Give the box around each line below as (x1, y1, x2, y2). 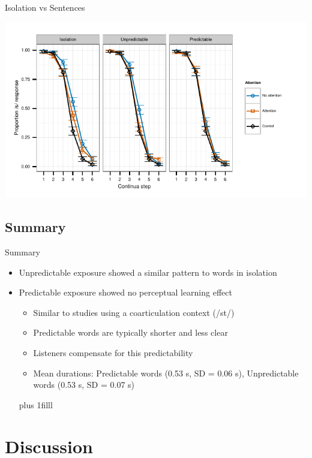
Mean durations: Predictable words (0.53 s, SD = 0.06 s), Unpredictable (33, 366, 299, 379)
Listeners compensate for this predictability (33, 346, 193, 358)
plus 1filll (19, 398, 53, 411)
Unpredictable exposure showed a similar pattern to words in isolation (19, 266, 277, 278)
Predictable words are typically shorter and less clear (33, 326, 228, 339)
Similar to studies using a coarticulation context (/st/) (33, 306, 235, 318)
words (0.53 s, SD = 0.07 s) (33, 378, 135, 391)
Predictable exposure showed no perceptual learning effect (19, 286, 232, 299)
